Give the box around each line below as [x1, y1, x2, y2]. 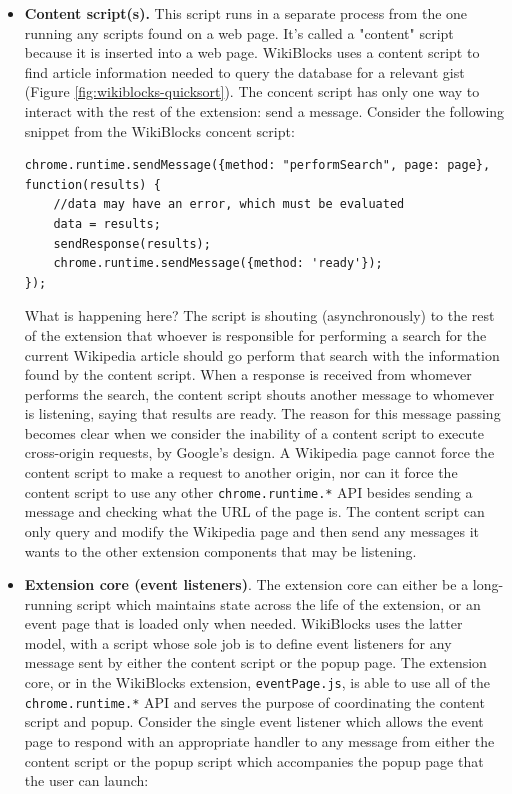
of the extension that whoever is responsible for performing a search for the [24, 324, 487, 345]
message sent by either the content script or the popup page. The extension [24, 652, 487, 673]
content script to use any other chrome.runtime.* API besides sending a [24, 481, 473, 502]
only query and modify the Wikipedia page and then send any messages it [24, 520, 479, 541]
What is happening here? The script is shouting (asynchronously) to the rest [24, 305, 495, 326]
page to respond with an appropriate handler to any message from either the [24, 730, 495, 751]
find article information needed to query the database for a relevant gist [24, 61, 465, 82]
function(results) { [24, 177, 161, 192]
